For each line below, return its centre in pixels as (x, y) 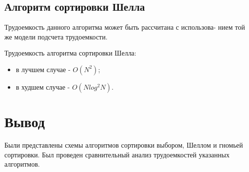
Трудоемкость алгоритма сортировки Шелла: (70, 53)
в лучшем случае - (43, 69)
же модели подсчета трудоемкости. (56, 36)
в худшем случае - (43, 86)
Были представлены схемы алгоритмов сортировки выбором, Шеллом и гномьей (124, 145)
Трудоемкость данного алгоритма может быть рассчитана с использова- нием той (125, 27)
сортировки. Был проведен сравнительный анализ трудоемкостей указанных (117, 154)
